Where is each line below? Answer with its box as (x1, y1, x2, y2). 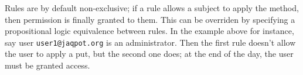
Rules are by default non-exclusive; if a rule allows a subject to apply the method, (5, 2, 299, 13)
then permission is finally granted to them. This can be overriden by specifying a (5, 13, 295, 25)
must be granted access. (5, 59, 90, 71)
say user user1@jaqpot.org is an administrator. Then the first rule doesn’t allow (5, 36, 296, 48)
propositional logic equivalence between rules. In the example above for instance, (5, 25, 294, 37)
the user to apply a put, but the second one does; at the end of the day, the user (5, 47, 294, 60)
